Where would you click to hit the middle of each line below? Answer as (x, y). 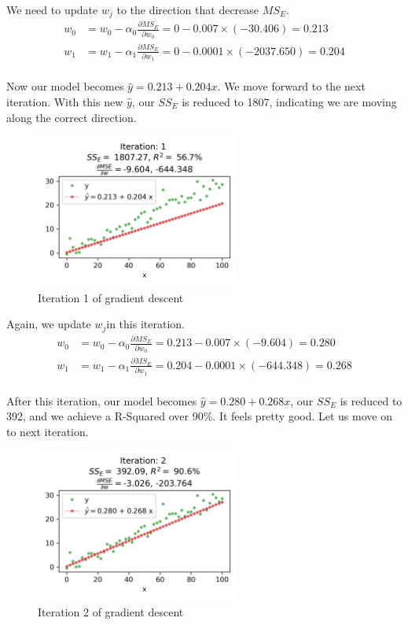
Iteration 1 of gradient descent (111, 297)
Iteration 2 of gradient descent (111, 611)
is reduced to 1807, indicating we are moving (289, 102)
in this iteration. (145, 324)
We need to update (52, 9)
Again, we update (49, 324)
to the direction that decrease (188, 9)
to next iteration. (48, 431)
